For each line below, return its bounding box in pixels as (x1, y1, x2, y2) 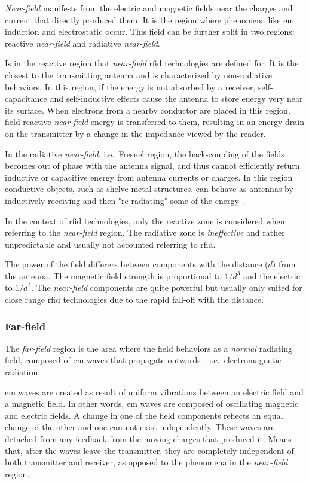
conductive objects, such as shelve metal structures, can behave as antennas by (5, 182, 293, 195)
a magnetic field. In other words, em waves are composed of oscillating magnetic (5, 397, 299, 410)
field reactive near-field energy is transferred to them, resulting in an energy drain (5, 115, 305, 128)
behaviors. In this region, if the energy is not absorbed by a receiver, (5, 80, 256, 93)
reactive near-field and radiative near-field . (5, 36, 160, 49)
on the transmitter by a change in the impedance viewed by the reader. (5, 127, 266, 139)
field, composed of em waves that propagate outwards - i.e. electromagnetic (5, 354, 282, 366)
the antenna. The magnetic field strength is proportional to (5, 269, 222, 282)
